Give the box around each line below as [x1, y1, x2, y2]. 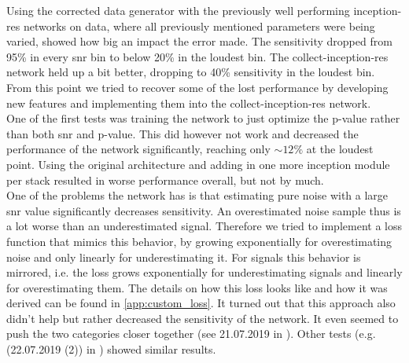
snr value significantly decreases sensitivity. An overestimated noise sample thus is [6, 202, 401, 218]
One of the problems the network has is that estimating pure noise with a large [6, 187, 389, 203]
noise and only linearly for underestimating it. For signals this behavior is [6, 248, 361, 265]
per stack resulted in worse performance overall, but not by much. [6, 171, 324, 188]
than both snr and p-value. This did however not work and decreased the [6, 125, 359, 141]
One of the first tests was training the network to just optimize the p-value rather [6, 110, 400, 126]
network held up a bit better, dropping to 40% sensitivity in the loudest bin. [6, 64, 375, 80]
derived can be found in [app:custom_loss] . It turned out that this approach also [6, 295, 396, 311]
